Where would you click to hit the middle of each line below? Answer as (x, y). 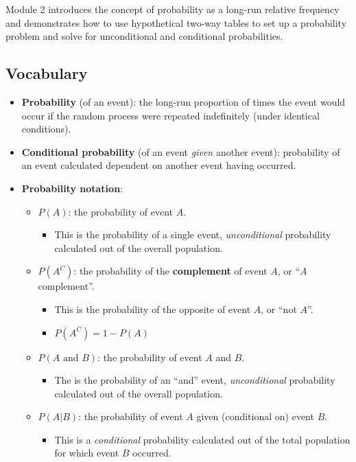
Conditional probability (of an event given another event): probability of (181, 151)
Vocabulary (47, 73)
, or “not (279, 309)
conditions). (46, 129)
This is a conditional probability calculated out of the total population (202, 439)
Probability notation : (72, 188)
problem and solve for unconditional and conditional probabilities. (144, 36)
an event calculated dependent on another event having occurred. (159, 165)
